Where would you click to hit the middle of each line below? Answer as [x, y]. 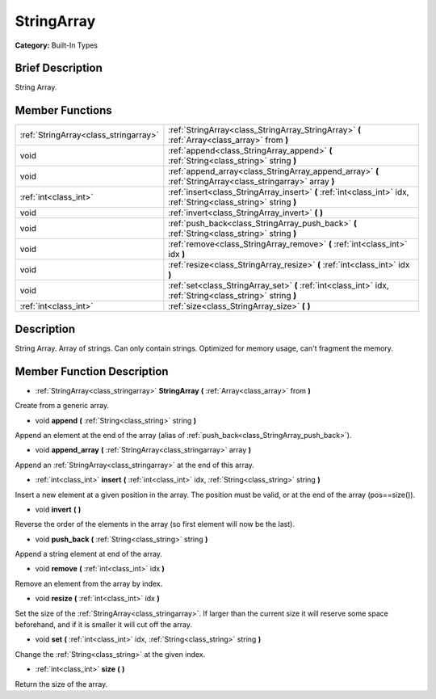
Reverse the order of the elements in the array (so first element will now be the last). [155, 524]
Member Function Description [92, 371]
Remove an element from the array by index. [89, 583]
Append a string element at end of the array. [89, 554]
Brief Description [59, 68]
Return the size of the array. [61, 684]
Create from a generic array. [62, 406]
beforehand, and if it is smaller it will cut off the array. [104, 625]
